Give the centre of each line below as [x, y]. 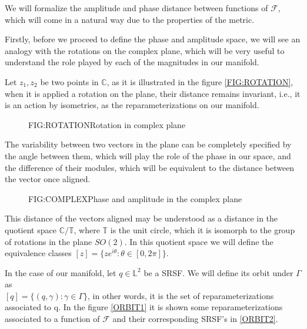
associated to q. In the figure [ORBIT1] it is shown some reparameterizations [144, 307]
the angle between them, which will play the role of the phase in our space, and [148, 155]
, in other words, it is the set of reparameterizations [181, 295]
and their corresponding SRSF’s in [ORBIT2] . [195, 319]
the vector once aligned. [48, 179]
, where [87, 229]
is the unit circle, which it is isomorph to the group [203, 229]
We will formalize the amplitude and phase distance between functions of [136, 8]
